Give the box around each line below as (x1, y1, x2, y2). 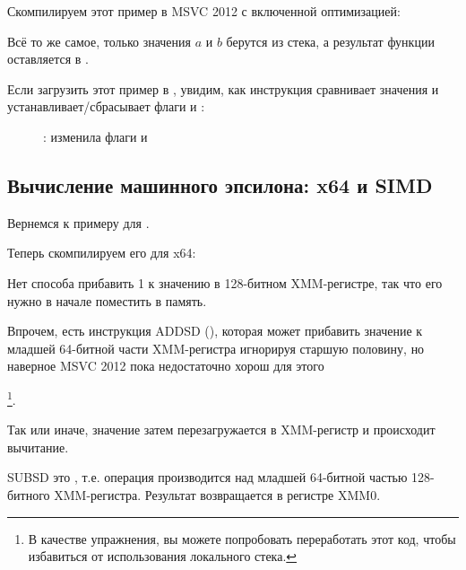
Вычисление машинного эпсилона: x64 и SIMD (7, 171, 433, 198)
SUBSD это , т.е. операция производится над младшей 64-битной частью (7, 468, 408, 487)
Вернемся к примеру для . (7, 213, 150, 232)
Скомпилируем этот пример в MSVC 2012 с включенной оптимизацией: (7, 2, 401, 20)
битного (7, 485, 50, 504)
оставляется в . (7, 49, 89, 68)
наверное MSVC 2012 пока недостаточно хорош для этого (7, 356, 324, 375)
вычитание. (7, 437, 69, 456)
